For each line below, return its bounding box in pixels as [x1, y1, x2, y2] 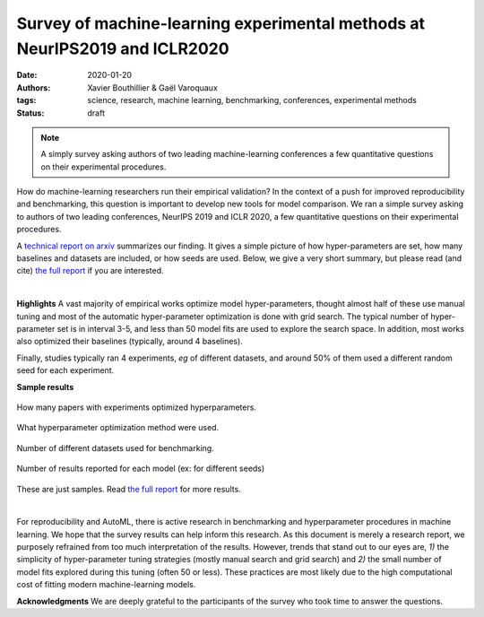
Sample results [16, 381, 74, 392]
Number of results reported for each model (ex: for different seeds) [16, 463, 265, 474]
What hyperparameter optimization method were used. [16, 422, 220, 433]
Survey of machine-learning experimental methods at [16, 13, 426, 33]
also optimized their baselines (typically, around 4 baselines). [16, 336, 244, 347]
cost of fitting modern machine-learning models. [16, 579, 196, 590]
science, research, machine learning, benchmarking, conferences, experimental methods [87, 95, 417, 106]
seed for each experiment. [16, 365, 115, 376]
